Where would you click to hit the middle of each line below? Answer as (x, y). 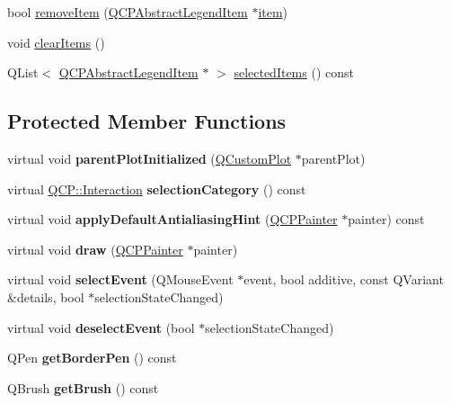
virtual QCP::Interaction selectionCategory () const (157, 189)
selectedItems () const (294, 72)
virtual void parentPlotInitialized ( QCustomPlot (150, 158)
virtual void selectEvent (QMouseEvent (120, 279)
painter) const (386, 219)
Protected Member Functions (147, 121)
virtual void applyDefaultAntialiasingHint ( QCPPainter (172, 219)
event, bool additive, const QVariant (344, 279)
